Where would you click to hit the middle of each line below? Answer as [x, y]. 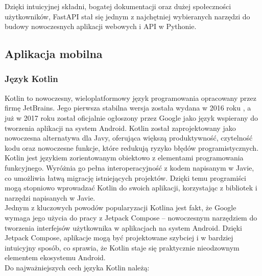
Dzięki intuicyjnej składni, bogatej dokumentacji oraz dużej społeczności [118, 6]
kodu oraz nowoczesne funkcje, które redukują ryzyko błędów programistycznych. [132, 147]
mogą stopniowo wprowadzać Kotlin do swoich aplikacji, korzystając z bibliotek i [131, 188]
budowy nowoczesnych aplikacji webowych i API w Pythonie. [101, 26]
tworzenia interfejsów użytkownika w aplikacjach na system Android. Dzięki [123, 227]
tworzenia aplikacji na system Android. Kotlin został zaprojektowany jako [120, 128]
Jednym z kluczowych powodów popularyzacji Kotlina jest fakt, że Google [121, 208]
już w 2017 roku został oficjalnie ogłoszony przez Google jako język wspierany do [131, 117]
